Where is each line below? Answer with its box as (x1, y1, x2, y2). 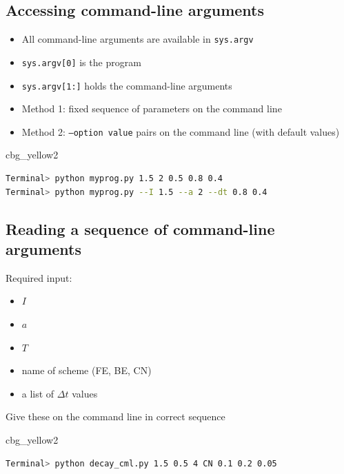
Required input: (6, 270, 72, 285)
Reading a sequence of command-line (6, 218, 275, 239)
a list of (21, 386, 54, 400)
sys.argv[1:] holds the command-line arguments (21, 78, 232, 92)
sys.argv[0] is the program (21, 54, 141, 69)
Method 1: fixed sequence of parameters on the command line (21, 101, 282, 116)
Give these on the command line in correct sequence (6, 409, 225, 424)
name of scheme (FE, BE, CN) (21, 363, 152, 378)
